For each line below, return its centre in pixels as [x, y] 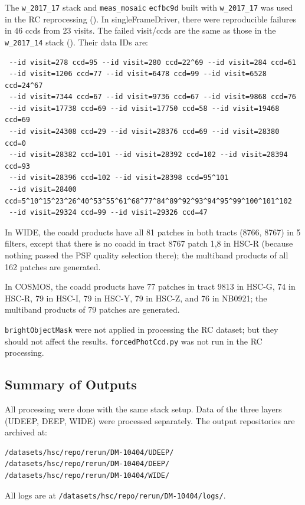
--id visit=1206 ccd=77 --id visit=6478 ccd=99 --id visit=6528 [138, 74]
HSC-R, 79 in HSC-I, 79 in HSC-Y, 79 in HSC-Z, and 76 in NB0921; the [136, 298]
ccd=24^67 [24, 85]
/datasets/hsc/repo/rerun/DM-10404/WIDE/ [87, 476]
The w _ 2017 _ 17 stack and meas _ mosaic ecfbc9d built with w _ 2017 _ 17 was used [149, 7]
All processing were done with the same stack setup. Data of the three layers [143, 409]
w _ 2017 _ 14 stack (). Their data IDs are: [76, 42]
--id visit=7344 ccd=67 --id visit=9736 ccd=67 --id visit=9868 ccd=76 [152, 97]
